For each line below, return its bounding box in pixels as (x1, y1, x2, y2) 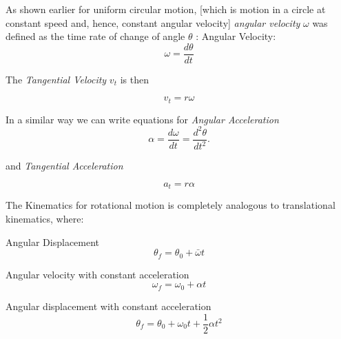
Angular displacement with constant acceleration (6, 298, 211, 313)
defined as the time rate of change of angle (6, 29, 185, 43)
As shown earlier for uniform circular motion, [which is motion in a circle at (6, 2, 326, 16)
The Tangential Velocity (6, 72, 107, 86)
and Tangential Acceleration (6, 158, 123, 173)
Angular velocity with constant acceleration (6, 267, 189, 281)
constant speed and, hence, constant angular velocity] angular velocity (6, 15, 300, 30)
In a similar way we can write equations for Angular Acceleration (6, 112, 279, 126)
